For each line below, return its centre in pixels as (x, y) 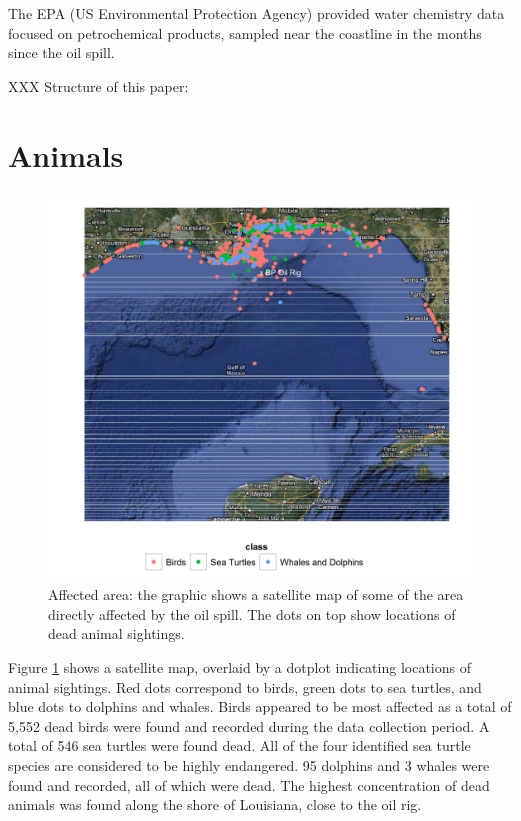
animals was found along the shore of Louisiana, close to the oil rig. (215, 804)
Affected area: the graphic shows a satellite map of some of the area (256, 594)
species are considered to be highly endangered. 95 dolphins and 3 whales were (249, 764)
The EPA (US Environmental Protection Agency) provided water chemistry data (256, 13)
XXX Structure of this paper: (98, 85)
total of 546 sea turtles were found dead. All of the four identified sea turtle (239, 745)
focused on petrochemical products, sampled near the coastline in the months (245, 32)
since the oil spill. (61, 52)
